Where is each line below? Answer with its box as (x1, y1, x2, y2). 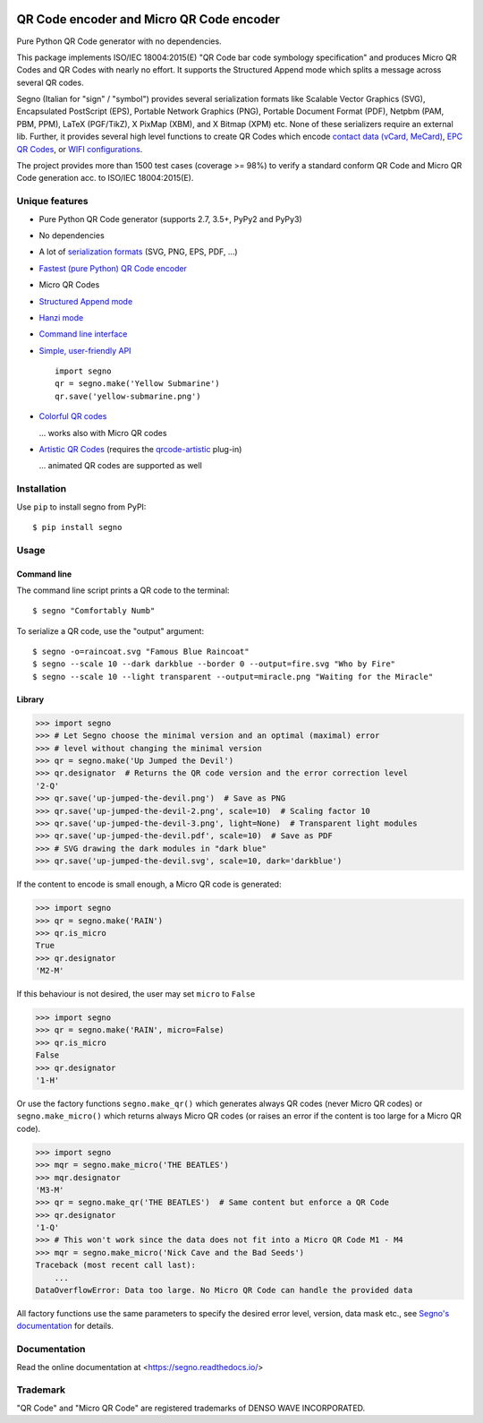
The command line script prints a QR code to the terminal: (16, 585, 230, 596)
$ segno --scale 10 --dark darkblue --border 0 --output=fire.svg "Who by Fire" (32, 659, 396, 669)
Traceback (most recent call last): (35, 1260, 197, 1271)
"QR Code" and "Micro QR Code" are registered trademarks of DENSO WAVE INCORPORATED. (16, 1402, 366, 1413)
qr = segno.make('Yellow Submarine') (55, 379, 221, 389)
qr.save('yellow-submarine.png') (55, 390, 201, 401)
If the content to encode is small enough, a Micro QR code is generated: (16, 879, 282, 890)
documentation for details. (16, 1321, 114, 1332)
